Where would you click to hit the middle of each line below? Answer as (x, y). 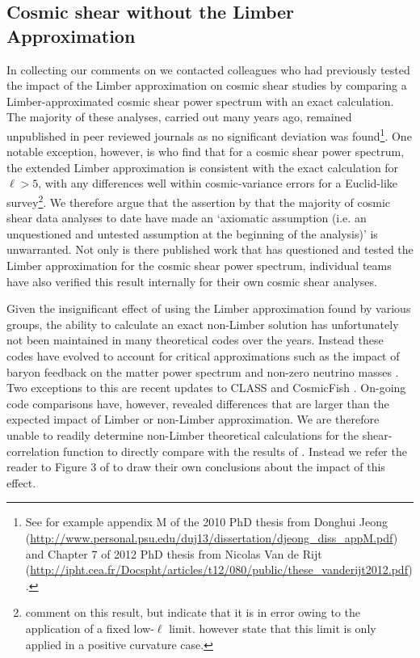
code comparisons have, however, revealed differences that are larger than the (198, 403)
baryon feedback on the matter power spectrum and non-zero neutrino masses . (203, 371)
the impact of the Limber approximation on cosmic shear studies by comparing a (207, 85)
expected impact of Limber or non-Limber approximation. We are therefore (193, 419)
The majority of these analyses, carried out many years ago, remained (179, 117)
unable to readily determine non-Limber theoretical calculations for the (183, 434)
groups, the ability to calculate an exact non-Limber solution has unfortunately (203, 324)
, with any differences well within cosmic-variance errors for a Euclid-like (218, 183)
